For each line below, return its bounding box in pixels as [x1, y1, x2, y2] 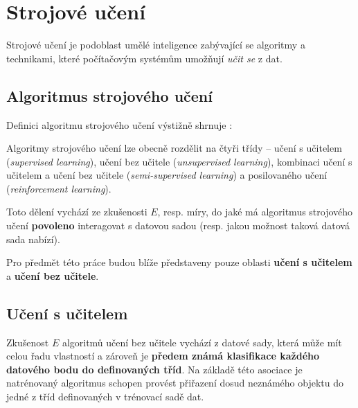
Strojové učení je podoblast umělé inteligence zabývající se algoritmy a [6, 37, 305, 52]
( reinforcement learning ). [6, 181, 111, 195]
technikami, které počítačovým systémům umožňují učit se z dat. [6, 51, 283, 65]
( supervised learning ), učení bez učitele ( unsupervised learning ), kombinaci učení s [6, 154, 352, 168]
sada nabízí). [6, 231, 60, 246]
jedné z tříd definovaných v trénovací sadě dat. [6, 389, 204, 404]
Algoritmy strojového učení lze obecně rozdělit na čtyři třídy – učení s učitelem [6, 141, 342, 155]
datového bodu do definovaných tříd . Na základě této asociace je [6, 362, 303, 376]
